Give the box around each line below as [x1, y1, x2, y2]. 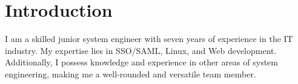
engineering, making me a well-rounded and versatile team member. [5, 67, 256, 80]
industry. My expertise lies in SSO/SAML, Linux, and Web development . [5, 44, 277, 56]
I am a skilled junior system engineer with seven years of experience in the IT [5, 32, 293, 45]
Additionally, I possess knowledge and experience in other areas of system [5, 56, 278, 68]
